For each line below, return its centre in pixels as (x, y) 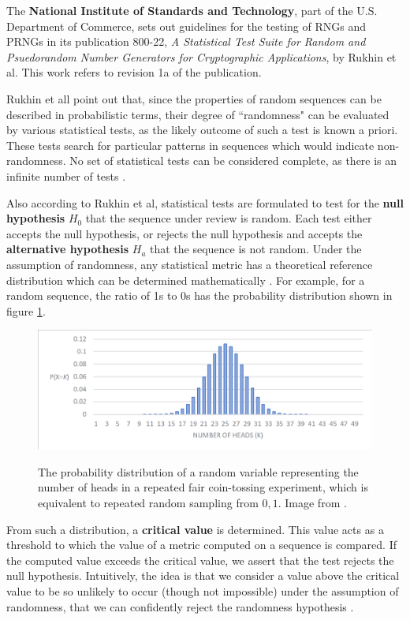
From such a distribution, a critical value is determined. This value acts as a (195, 529)
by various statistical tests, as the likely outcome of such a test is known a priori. (202, 130)
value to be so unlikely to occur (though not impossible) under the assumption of (203, 590)
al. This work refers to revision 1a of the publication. (134, 72)
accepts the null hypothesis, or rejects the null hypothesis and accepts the (184, 233)
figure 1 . (26, 310)
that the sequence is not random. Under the (256, 249)
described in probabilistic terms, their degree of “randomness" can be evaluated (198, 114)
